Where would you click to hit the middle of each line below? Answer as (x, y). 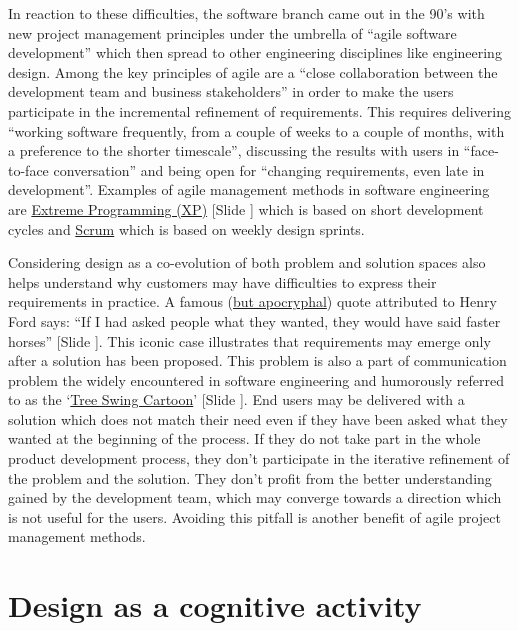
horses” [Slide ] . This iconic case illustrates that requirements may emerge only (249, 340)
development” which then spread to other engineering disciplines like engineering (255, 52)
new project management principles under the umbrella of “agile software (232, 32)
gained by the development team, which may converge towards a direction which (255, 497)
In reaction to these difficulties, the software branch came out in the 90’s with (246, 13)
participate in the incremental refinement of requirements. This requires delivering (259, 110)
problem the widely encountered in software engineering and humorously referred (256, 379)
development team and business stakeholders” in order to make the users (231, 91)
